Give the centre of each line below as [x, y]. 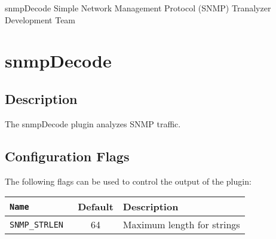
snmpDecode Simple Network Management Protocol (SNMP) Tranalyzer [138, 8]
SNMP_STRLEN [37, 224]
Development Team [40, 19]
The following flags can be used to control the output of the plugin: [128, 181]
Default [96, 207]
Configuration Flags [67, 156]
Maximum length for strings [181, 225]
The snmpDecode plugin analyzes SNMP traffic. [93, 123]
